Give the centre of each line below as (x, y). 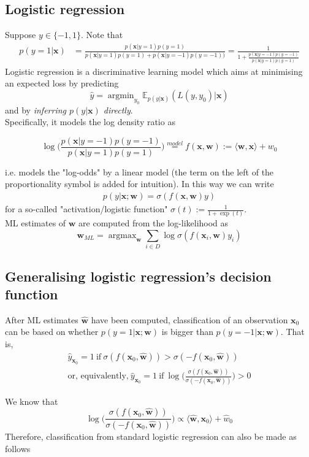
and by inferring (36, 109)
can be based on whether (52, 332)
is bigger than (187, 332)
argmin (121, 95)
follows (18, 448)
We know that (32, 401)
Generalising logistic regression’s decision (138, 276)
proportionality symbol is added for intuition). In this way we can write (139, 184)
